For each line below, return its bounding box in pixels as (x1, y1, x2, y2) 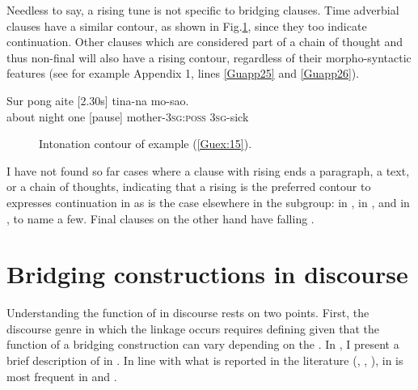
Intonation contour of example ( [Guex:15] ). (39, 135, 252, 152)
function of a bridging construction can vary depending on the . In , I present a (6, 336, 399, 353)
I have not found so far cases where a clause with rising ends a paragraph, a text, (6, 162, 410, 179)
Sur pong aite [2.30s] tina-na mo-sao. (6, 91, 189, 108)
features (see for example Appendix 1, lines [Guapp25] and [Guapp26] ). (6, 65, 360, 82)
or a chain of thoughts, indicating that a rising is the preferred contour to (6, 178, 371, 195)
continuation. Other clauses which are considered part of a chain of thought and (6, 33, 403, 50)
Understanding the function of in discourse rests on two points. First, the (6, 304, 369, 321)
